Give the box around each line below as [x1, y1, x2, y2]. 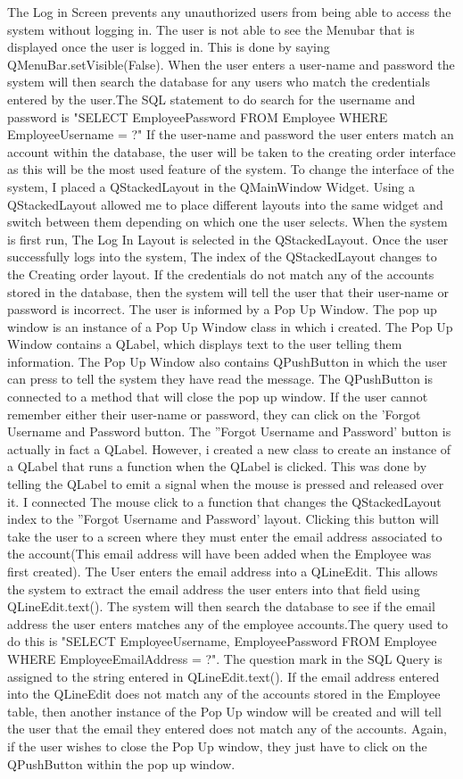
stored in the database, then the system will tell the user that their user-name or [7, 282, 449, 301]
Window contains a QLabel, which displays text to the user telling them [7, 335, 402, 353]
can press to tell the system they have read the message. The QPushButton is [7, 369, 434, 388]
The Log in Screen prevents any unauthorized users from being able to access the [7, 3, 451, 21]
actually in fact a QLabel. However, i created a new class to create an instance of [7, 439, 451, 458]
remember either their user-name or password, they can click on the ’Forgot [7, 404, 421, 423]
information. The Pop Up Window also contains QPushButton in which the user [7, 352, 448, 370]
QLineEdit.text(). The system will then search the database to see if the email [7, 597, 435, 616]
